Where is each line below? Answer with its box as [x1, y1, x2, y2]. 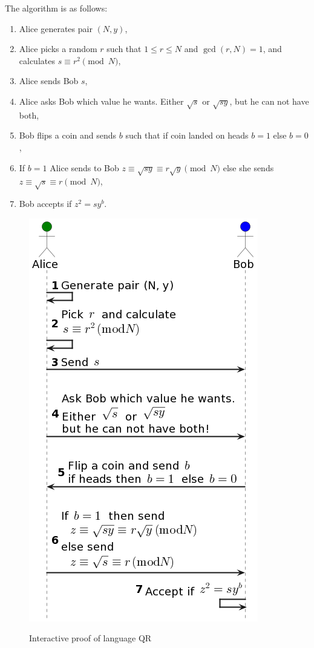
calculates [19, 54, 55, 67]
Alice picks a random [19, 42, 97, 55]
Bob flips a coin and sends [19, 129, 117, 142]
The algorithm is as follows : [5, 2, 108, 14]
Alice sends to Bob [50, 161, 119, 174]
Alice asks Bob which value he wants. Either [19, 94, 184, 107]
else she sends [223, 161, 274, 174]
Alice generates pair [19, 22, 93, 34]
